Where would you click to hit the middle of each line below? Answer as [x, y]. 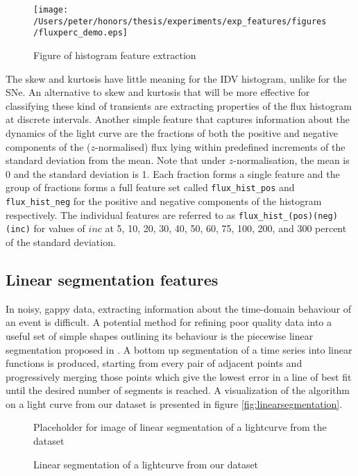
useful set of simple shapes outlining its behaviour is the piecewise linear [160, 335]
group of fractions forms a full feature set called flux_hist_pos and [150, 187]
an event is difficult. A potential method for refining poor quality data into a [169, 322]
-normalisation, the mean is [291, 160]
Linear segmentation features [112, 279]
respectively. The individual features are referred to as [121, 214]
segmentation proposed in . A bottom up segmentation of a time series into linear [179, 349]
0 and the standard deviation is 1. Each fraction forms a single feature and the [173, 173]
